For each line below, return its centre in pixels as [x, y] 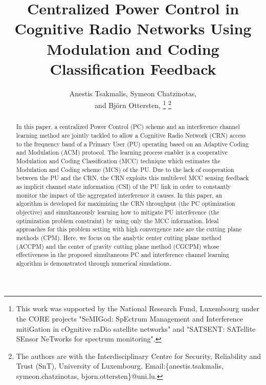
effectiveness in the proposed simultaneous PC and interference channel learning [123, 255]
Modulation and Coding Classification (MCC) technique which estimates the [118, 161]
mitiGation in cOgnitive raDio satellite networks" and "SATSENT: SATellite [136, 328]
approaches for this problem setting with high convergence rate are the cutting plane [129, 229]
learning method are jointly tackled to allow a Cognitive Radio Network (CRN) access [131, 135]
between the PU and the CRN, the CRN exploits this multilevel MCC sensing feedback [132, 178]
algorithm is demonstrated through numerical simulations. [94, 263]
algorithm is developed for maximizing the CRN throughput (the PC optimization [126, 204]
